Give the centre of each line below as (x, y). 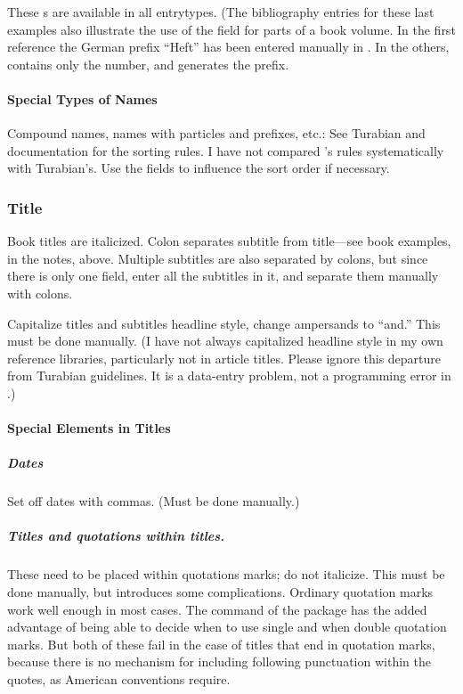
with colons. (40, 293)
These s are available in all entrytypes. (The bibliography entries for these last (221, 12)
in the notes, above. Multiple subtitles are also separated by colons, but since (218, 258)
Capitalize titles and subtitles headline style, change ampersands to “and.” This (224, 323)
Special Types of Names (82, 98)
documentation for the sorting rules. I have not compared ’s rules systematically (226, 150)
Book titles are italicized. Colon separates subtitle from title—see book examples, (229, 241)
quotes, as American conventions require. (119, 678)
